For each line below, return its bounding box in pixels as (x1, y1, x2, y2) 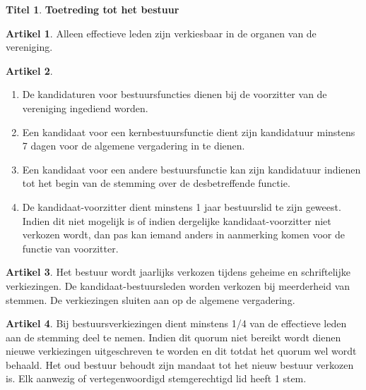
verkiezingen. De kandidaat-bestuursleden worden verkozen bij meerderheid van (6, 278, 350, 293)
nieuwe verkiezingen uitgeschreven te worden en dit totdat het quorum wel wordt (6, 343, 357, 358)
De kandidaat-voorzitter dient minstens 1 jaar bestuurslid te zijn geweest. (22, 199, 341, 214)
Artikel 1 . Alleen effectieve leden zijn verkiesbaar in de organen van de (6, 25, 317, 40)
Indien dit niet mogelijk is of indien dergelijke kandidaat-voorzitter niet (22, 213, 331, 228)
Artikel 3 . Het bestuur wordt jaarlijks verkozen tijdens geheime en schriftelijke (6, 264, 351, 279)
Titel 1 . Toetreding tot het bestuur (6, 2, 179, 16)
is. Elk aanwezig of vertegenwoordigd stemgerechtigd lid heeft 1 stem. (6, 371, 307, 386)
